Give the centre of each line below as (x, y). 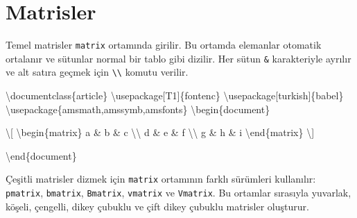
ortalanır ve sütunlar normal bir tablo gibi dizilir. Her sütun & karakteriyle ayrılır (178, 58)
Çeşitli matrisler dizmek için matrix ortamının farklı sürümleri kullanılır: (161, 179)
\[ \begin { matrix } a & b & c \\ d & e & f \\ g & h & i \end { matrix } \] (160, 132)
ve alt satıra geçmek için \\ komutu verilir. (97, 72)
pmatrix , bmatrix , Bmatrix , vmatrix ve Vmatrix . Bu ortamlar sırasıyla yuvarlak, (178, 193)
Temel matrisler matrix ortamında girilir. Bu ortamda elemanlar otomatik (164, 45)
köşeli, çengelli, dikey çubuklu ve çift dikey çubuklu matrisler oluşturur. (157, 206)
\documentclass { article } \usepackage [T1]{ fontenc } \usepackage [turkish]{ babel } (175, 95)
